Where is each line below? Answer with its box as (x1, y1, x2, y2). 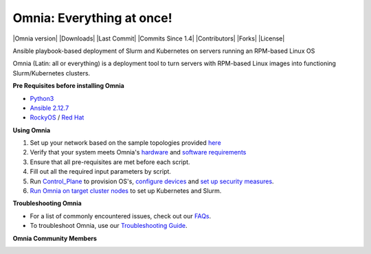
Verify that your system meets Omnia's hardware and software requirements (30, 148, 247, 157)
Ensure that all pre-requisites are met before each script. (30, 158, 190, 166)
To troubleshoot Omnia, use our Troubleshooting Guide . (30, 222, 188, 230)
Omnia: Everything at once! (12, 10, 172, 25)
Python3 (30, 94, 54, 102)
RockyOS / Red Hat (30, 113, 85, 122)
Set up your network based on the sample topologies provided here (30, 139, 221, 147)
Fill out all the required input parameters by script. (30, 168, 172, 176)
